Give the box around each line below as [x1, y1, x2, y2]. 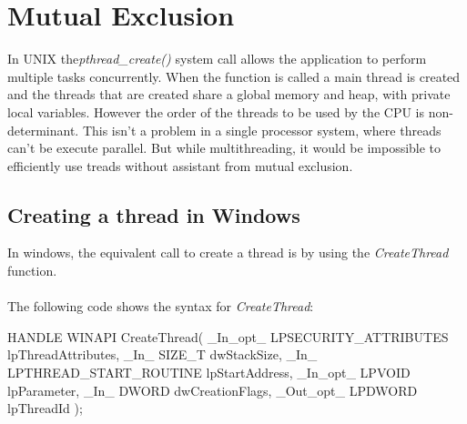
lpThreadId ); [7, 399, 83, 418]
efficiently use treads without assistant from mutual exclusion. [7, 156, 353, 175]
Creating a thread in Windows [7, 200, 300, 228]
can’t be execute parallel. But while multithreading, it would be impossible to [7, 138, 442, 157]
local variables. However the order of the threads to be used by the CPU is [7, 102, 424, 121]
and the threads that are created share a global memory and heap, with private [7, 85, 451, 104]
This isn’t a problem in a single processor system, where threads [82, 120, 442, 139]
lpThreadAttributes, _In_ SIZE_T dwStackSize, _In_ [7, 345, 318, 364]
